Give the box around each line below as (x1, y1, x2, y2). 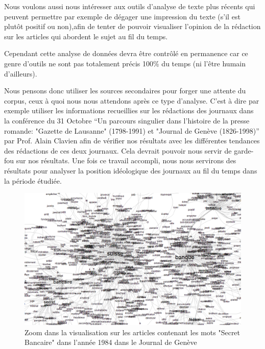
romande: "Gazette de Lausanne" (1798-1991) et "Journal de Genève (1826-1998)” (4, 125, 259, 136)
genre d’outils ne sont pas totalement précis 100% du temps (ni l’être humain (4, 58, 246, 68)
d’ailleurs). (4, 68, 37, 79)
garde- (234, 145, 254, 156)
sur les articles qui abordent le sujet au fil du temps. (4, 31, 168, 41)
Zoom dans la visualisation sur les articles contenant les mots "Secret (25, 327, 240, 337)
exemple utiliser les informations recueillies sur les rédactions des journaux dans (4, 105, 254, 116)
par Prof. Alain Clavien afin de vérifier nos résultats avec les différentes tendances (4, 135, 260, 146)
